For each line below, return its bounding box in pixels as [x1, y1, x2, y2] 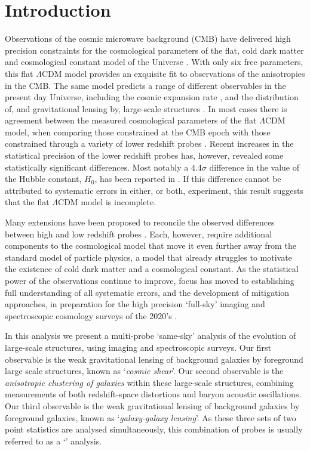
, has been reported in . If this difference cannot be [94, 172, 281, 185]
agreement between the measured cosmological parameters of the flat [5, 114, 257, 126]
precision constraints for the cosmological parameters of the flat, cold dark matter [5, 44, 304, 56]
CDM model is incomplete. [58, 196, 156, 208]
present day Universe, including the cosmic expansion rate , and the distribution [5, 91, 299, 103]
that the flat [5, 196, 50, 208]
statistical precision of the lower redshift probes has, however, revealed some [5, 149, 284, 162]
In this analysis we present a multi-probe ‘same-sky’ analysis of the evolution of [5, 329, 296, 342]
